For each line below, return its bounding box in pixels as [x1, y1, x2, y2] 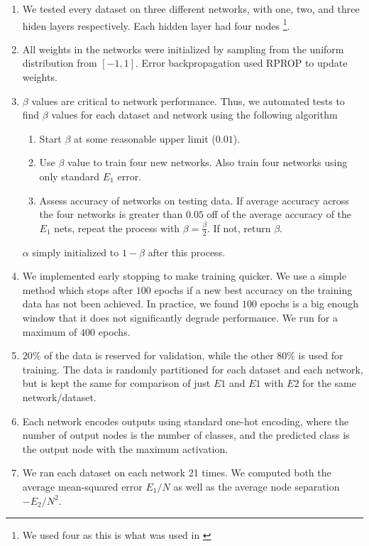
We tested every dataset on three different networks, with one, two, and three [22, 1, 360, 16]
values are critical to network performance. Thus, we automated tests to [31, 93, 345, 108]
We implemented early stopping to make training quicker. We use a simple [22, 268, 346, 283]
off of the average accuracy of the [206, 207, 352, 222]
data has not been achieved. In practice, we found [22, 296, 239, 311]
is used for [298, 348, 343, 363]
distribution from [22, 55, 97, 70]
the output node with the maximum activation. [22, 441, 228, 456]
